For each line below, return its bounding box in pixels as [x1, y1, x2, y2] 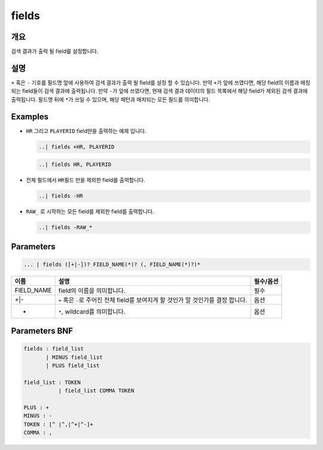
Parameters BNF [11, 326, 74, 336]
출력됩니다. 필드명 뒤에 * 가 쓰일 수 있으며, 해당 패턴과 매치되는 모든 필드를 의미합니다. [11, 96, 211, 103]
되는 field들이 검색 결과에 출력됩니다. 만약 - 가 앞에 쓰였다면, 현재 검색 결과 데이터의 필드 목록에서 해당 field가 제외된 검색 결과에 [11, 87, 308, 95]
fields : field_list [23, 345, 84, 352]
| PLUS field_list [45, 363, 100, 369]
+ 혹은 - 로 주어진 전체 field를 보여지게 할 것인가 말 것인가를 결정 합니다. [58, 295, 248, 304]
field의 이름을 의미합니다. [58, 286, 126, 295]
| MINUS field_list [45, 354, 103, 361]
